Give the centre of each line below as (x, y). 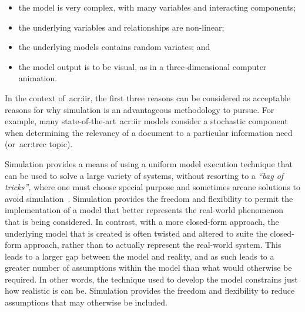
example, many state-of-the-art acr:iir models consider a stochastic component (146, 121)
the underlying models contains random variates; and (114, 47)
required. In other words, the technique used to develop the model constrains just (151, 279)
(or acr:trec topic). (39, 144)
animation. (38, 78)
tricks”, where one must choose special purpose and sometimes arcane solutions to (153, 187)
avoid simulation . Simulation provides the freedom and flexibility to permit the (149, 198)
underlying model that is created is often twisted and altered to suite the (136, 233)
